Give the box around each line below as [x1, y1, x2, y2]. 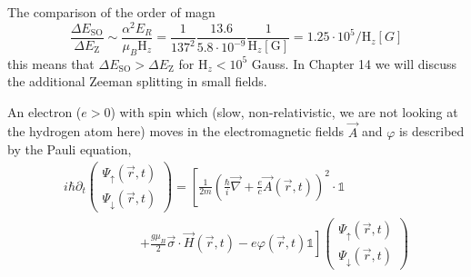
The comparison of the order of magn [7, 3, 215, 21]
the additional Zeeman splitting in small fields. [7, 72, 267, 91]
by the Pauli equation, [7, 140, 132, 159]
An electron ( [7, 102, 82, 121]
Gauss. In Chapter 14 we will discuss [251, 54, 457, 73]
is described [398, 122, 465, 141]
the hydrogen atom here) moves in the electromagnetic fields [7, 122, 345, 141]
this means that [7, 54, 95, 73]
